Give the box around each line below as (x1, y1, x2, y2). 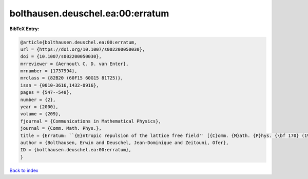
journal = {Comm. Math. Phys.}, (20, 126, 102, 131)
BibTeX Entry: (9, 26, 40, 32)
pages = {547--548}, (20, 90, 72, 95)
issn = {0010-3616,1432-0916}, (20, 82, 100, 88)
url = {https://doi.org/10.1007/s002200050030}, (20, 46, 145, 52)
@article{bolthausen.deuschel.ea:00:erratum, (20, 39, 137, 45)
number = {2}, (20, 96, 56, 103)
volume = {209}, (20, 111, 62, 117)
